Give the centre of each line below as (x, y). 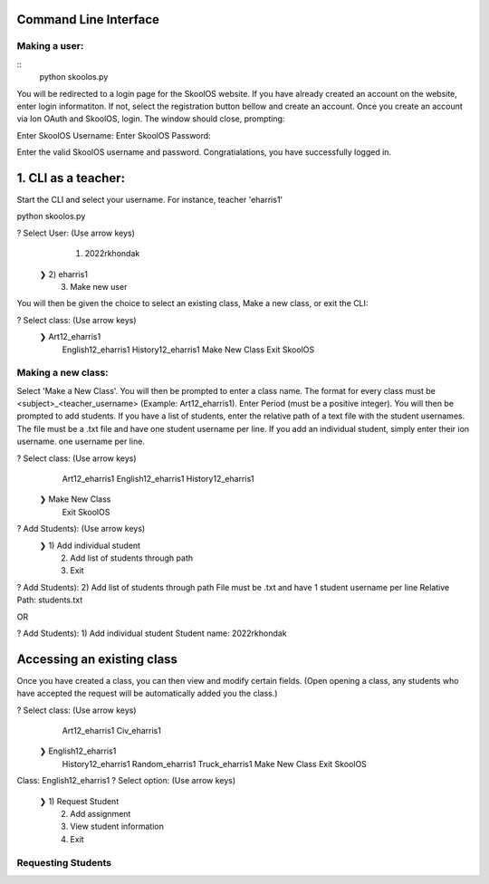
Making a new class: (62, 373)
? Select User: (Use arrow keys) (76, 233)
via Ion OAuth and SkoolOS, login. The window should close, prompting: (151, 119)
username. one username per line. (81, 442)
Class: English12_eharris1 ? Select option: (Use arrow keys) (126, 781)
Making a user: (50, 46)
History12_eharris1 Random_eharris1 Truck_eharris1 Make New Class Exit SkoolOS (214, 764)
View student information (117, 826)
